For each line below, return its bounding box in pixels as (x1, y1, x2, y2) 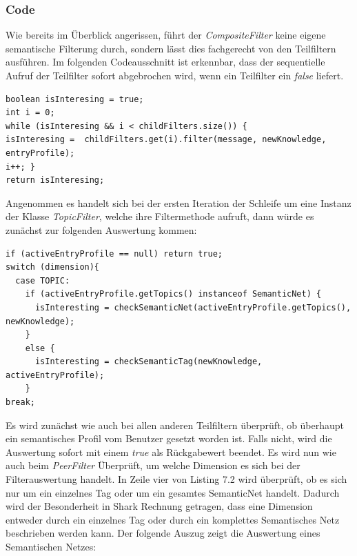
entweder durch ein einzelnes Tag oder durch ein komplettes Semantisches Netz (6, 512, 340, 526)
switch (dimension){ (6, 262, 100, 272)
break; (6, 397, 35, 408)
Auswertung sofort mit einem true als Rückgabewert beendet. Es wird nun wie (6, 444, 336, 459)
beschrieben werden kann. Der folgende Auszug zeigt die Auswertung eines (6, 526, 320, 540)
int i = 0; (6, 108, 55, 118)
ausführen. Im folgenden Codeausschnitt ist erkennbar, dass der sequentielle (6, 54, 325, 69)
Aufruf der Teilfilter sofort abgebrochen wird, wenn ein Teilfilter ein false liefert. (6, 68, 344, 82)
